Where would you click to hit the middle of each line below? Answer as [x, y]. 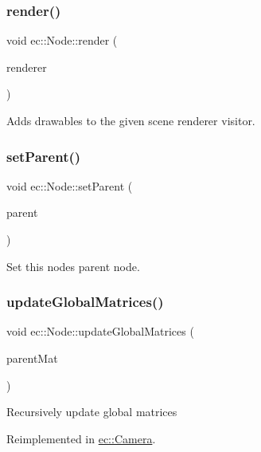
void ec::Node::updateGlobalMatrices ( [100, 331]
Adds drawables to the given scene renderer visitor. [131, 120]
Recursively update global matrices [92, 412]
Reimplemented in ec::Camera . [81, 438]
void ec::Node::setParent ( [70, 185]
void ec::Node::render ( [62, 40]
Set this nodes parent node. [73, 266]
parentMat [32, 358]
